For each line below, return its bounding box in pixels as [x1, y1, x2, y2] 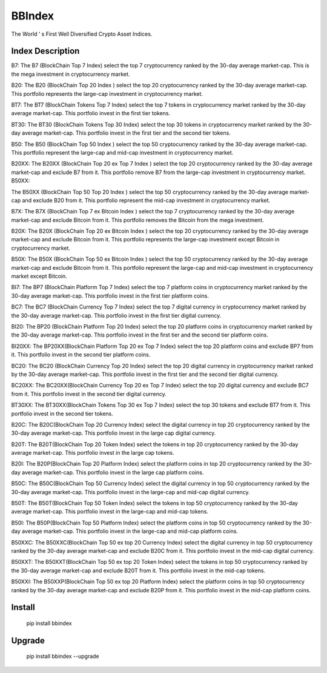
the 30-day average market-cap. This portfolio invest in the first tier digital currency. [11, 312, 222, 319]
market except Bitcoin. [11, 273, 68, 280]
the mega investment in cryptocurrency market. [11, 70, 130, 78]
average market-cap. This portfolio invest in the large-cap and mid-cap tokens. [11, 508, 209, 515]
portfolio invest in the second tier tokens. [11, 410, 113, 417]
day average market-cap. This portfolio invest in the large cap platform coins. [11, 469, 204, 476]
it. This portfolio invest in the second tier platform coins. [11, 351, 151, 358]
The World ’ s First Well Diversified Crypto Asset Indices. [11, 30, 153, 38]
